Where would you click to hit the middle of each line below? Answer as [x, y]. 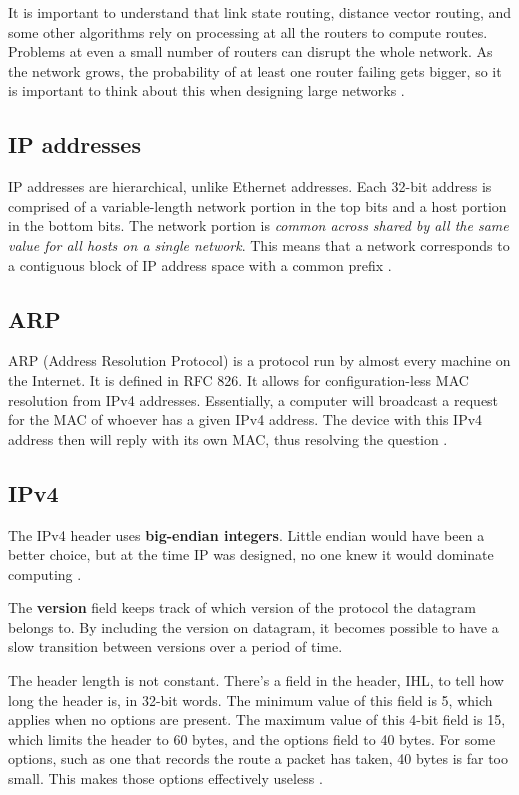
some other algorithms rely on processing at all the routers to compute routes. [248, 31]
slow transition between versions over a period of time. [175, 646]
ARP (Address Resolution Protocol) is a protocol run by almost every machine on [259, 360]
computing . [45, 573]
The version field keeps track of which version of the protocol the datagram [242, 607]
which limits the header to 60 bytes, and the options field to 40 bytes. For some [252, 738]
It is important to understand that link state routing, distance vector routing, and [260, 12]
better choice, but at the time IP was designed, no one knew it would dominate [251, 554]
